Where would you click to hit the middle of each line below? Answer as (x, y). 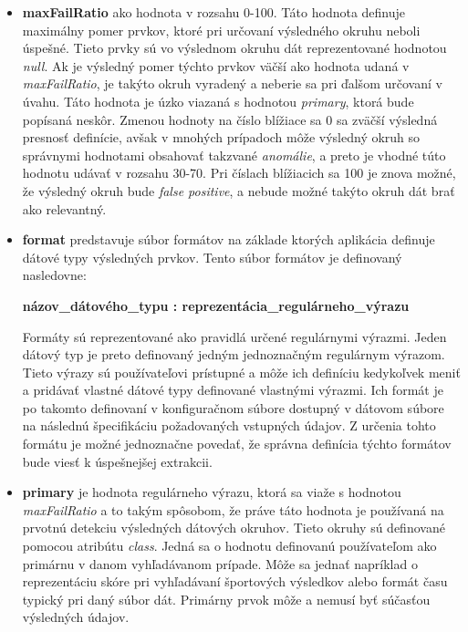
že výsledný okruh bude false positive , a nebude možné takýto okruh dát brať (239, 190)
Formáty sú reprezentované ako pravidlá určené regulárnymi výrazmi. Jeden (234, 336)
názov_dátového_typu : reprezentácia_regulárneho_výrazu (216, 305)
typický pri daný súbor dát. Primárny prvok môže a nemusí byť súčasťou (226, 599)
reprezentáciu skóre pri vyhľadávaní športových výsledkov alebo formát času (235, 581)
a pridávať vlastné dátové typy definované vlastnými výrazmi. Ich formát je (233, 390)
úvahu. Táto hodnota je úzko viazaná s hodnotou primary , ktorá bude (218, 101)
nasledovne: (54, 275)
